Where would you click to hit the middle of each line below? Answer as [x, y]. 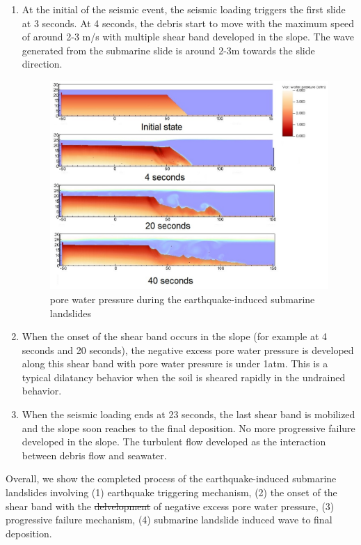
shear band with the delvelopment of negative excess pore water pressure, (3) [170, 506]
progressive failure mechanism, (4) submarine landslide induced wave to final [169, 520]
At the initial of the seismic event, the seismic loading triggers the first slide [184, 9]
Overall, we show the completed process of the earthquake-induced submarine [171, 478]
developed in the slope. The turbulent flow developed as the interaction [174, 442]
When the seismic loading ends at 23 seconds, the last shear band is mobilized [188, 414]
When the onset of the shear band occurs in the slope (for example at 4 [175, 336]
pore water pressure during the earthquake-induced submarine [182, 299]
